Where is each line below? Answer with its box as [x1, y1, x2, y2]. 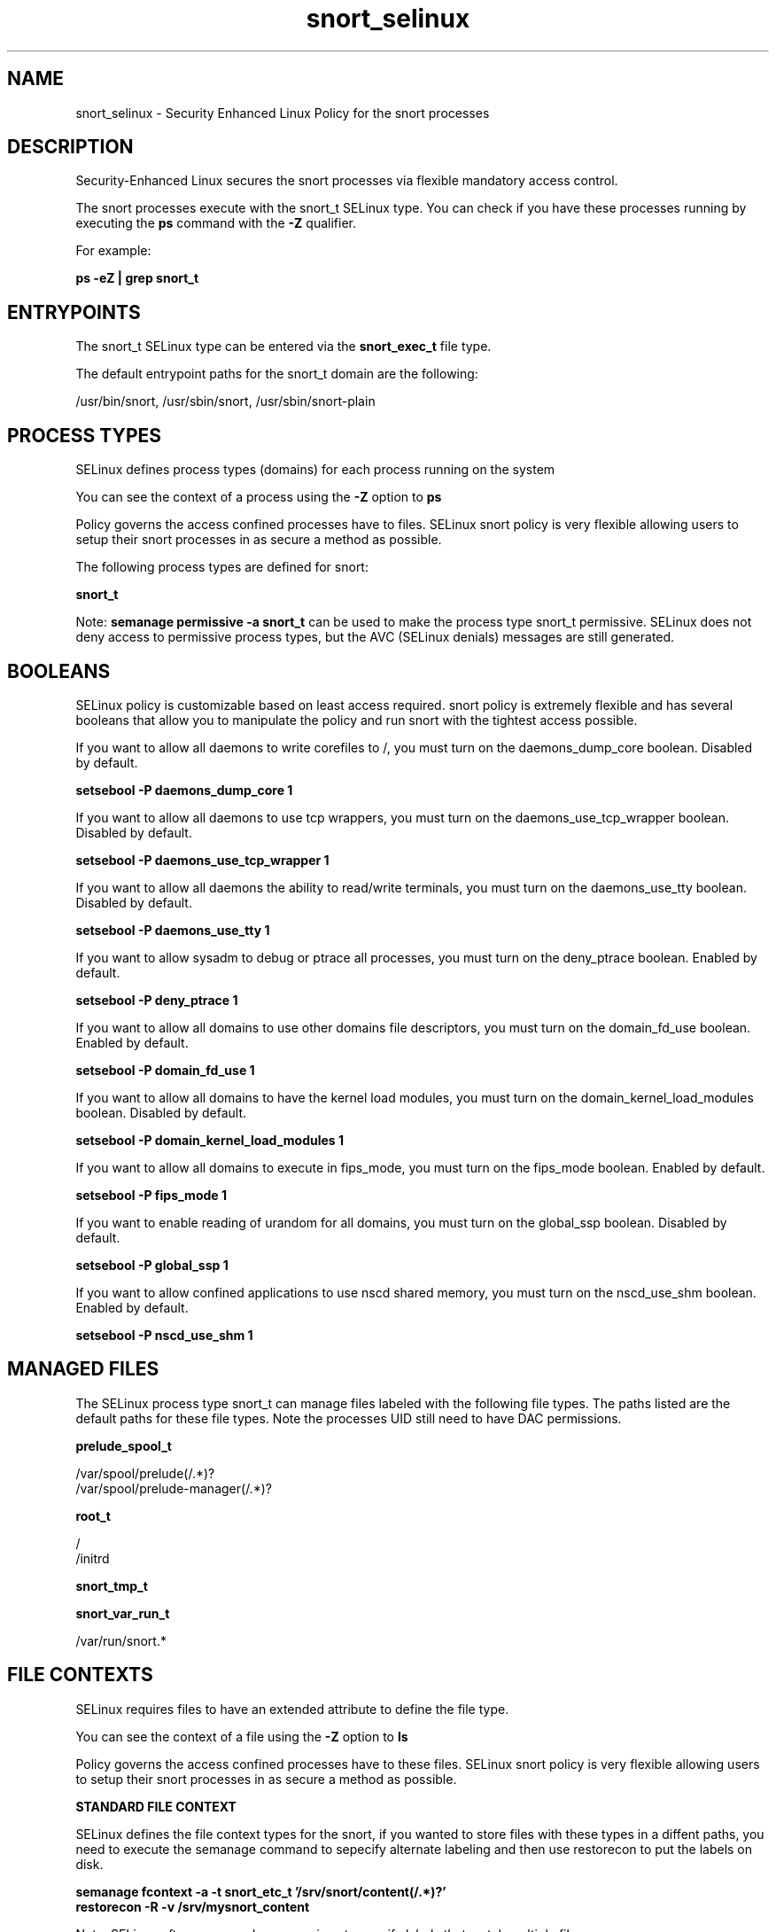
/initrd [75, 1550, 110, 1566]
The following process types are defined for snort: [75, 559, 369, 575]
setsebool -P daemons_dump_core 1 [75, 782, 293, 798]
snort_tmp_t [75, 1578, 148, 1593]
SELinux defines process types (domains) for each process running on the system [75, 462, 555, 478]
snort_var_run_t [75, 1605, 170, 1621]
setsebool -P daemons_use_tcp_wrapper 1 [75, 852, 330, 868]
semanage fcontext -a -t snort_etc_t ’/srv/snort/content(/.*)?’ [75, 1883, 446, 1899]
